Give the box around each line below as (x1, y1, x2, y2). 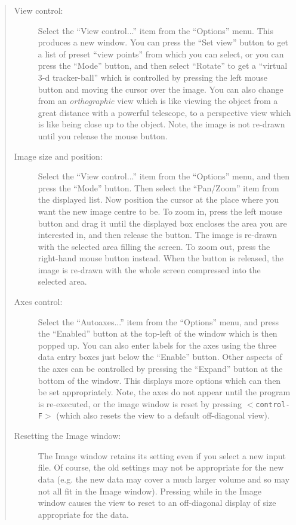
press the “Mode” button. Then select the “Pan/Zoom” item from (38, 181, 279, 194)
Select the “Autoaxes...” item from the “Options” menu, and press (38, 315, 279, 328)
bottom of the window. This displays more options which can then (38, 374, 281, 386)
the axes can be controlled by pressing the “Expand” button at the (38, 362, 283, 375)
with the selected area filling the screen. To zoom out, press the (38, 240, 270, 252)
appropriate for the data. (38, 508, 129, 520)
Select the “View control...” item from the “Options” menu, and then (38, 170, 290, 182)
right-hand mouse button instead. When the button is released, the (38, 252, 283, 264)
